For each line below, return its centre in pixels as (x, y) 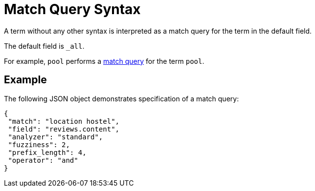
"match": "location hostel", (64, 121)
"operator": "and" (43, 160)
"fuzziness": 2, (39, 144)
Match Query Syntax (72, 9)
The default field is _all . (44, 46)
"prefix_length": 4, (47, 152)
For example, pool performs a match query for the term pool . (104, 61)
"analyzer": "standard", (56, 137)
